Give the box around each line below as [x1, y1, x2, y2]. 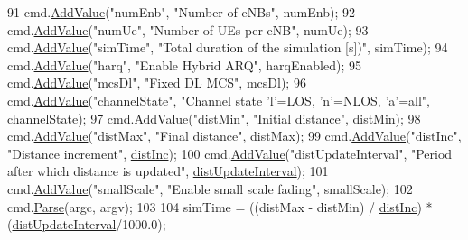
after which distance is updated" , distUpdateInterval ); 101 [7, 162, 329, 180]
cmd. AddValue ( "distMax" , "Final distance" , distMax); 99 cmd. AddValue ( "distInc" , [7, 126, 462, 145]
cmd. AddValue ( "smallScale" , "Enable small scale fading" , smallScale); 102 [7, 179, 413, 198]
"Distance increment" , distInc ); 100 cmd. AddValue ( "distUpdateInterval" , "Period [7, 143, 453, 162]
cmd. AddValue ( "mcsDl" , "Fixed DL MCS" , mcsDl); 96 [7, 73, 306, 92]
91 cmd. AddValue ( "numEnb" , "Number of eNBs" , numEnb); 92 [7, 3, 355, 21]
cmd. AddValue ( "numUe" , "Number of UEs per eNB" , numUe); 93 [7, 20, 369, 39]
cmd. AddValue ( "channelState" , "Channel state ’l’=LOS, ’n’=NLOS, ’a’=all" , [7, 90, 430, 109]
